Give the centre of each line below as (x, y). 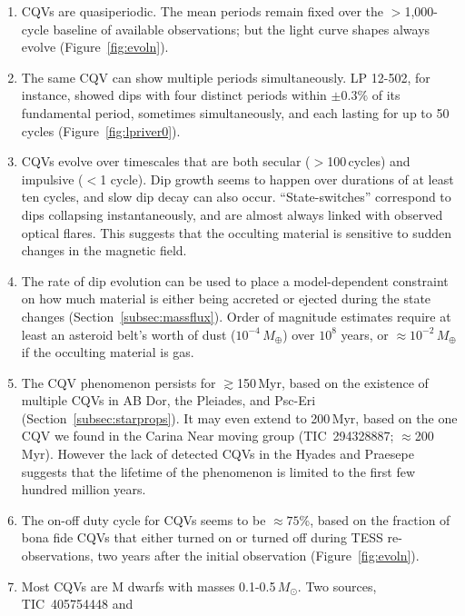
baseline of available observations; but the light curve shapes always (242, 29)
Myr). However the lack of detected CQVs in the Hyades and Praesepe (218, 454)
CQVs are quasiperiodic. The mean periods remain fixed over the (203, 11)
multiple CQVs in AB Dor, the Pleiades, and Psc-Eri (168, 400)
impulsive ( (52, 179)
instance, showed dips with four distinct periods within (174, 95)
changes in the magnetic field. (104, 250)
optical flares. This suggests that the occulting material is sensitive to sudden (237, 232)
